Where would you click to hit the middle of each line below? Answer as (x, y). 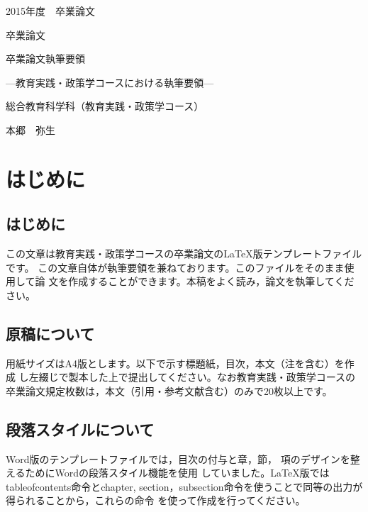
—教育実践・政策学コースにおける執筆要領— (110, 82)
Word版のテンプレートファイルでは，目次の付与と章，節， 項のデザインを (178, 458)
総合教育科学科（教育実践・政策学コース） (105, 106)
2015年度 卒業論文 (50, 11)
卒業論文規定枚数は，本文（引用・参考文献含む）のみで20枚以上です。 (169, 390)
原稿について (50, 333)
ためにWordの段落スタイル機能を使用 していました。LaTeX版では (177, 473)
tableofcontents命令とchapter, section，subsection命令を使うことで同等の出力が (184, 486)
